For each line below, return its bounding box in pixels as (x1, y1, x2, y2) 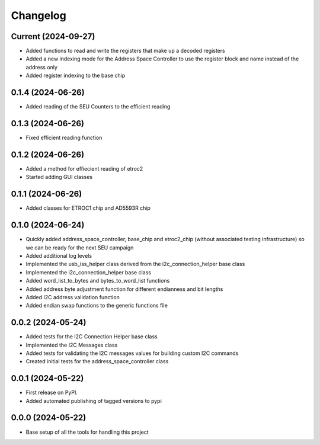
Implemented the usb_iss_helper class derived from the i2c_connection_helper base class (25, 261, 245, 268)
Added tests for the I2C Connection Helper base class (25, 333, 158, 340)
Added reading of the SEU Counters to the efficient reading (25, 103, 171, 110)
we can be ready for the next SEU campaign (25, 244, 134, 251)
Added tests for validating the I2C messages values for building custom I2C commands (25, 350, 239, 357)
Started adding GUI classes (25, 174, 93, 181)
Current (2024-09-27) (11, 31, 95, 41)
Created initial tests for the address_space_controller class (25, 358, 169, 365)
